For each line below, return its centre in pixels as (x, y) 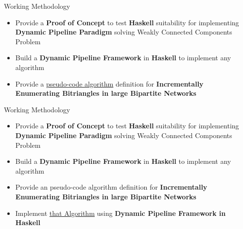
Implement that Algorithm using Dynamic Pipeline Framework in (121, 213)
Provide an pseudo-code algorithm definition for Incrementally (111, 187)
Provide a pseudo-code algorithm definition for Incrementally (109, 83)
